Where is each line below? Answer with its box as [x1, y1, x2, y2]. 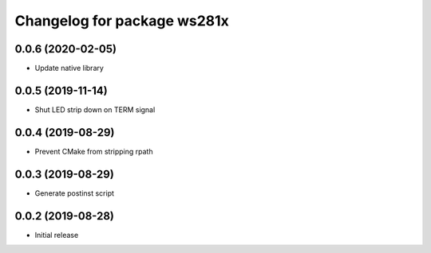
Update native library [34, 64, 104, 73]
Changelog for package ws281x [14, 12, 229, 29]
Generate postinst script [34, 188, 115, 198]
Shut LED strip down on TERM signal [34, 104, 156, 115]
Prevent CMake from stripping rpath [34, 146, 153, 156]
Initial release [34, 230, 79, 239]
